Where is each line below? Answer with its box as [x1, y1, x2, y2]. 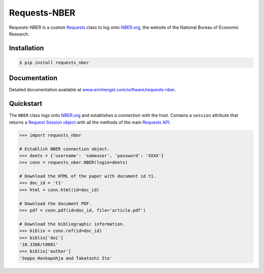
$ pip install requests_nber [19, 60, 89, 65]
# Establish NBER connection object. [19, 146, 110, 151]
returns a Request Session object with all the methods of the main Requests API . [9, 119, 171, 125]
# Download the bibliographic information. [19, 221, 126, 227]
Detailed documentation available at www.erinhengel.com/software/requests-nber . [9, 87, 176, 93]
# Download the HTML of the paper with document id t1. [19, 173, 156, 179]
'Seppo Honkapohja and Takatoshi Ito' [19, 255, 112, 261]
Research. [9, 31, 29, 37]
